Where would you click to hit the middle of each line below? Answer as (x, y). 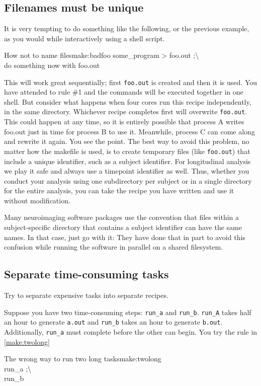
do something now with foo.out (52, 65)
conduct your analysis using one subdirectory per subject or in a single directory (128, 180)
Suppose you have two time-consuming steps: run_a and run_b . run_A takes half (128, 312)
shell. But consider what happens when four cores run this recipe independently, (128, 101)
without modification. (37, 200)
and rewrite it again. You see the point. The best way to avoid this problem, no (127, 141)
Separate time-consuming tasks (86, 274)
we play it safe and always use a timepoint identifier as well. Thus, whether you (127, 171)
